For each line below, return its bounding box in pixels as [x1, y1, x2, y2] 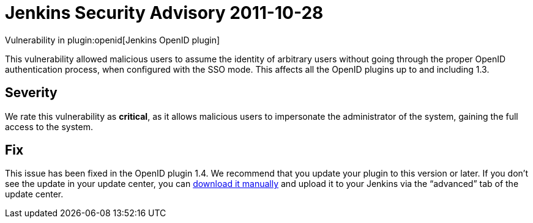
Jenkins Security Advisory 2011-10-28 [5, 2, 324, 23]
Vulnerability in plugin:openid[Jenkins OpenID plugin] [5, 34, 220, 45]
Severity [5, 85, 58, 101]
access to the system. [5, 121, 94, 132]
